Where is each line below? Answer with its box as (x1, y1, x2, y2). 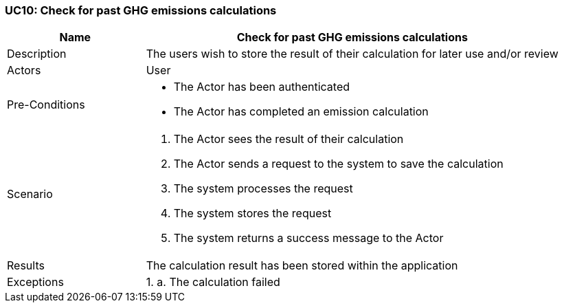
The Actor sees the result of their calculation (173, 132, 404, 146)
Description (7, 47, 67, 61)
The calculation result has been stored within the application (146, 258, 458, 273)
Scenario (7, 187, 53, 201)
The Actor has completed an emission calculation (173, 104, 429, 119)
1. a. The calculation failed (146, 275, 280, 289)
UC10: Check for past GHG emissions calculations (5, 3, 277, 17)
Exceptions (7, 275, 64, 289)
